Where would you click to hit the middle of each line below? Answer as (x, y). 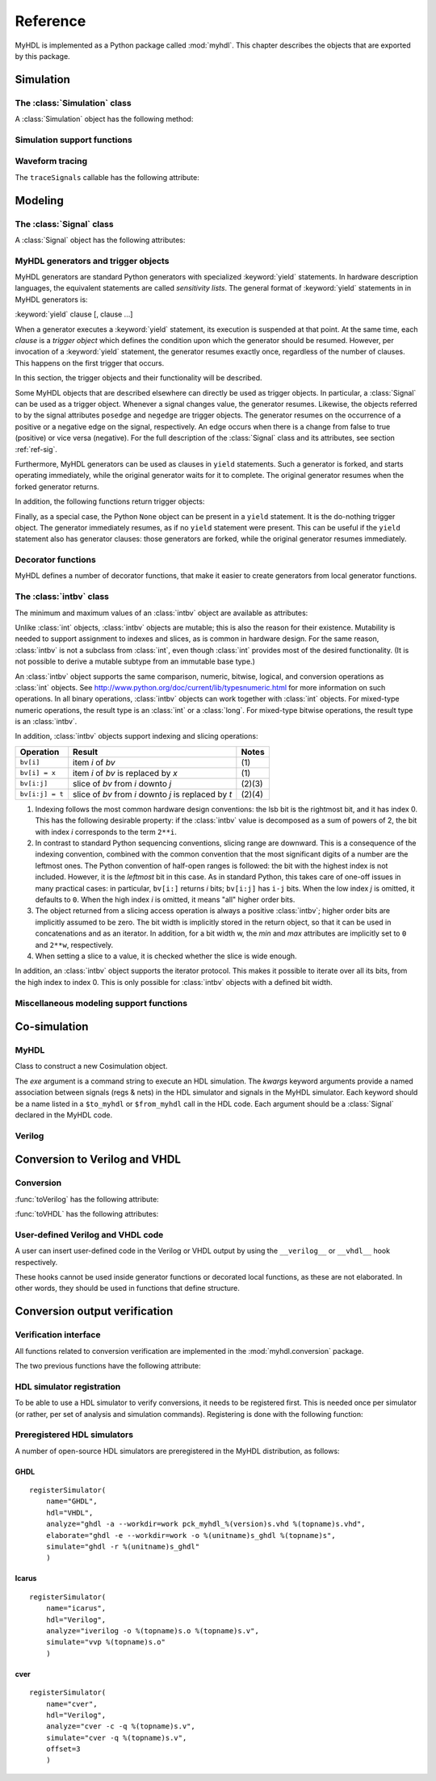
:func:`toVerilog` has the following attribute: (87, 1199)
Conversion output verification (94, 1312)
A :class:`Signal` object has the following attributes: (100, 240)
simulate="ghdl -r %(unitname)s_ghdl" (123, 1546)
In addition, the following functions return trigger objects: (110, 501)
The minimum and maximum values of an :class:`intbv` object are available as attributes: (161, 613)
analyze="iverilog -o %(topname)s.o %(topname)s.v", (153, 1630)
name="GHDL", (71, 1501)
